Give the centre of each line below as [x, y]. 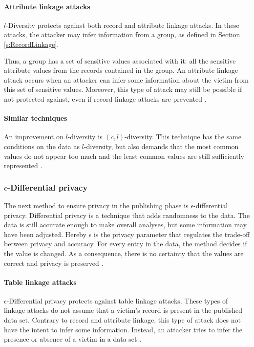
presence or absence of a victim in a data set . [73, 339]
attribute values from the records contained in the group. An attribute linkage [121, 70]
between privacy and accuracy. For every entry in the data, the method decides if [126, 244]
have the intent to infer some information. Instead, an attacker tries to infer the [123, 329]
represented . [23, 165]
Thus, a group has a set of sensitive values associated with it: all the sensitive [120, 60]
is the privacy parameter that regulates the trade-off [172, 234]
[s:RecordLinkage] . [32, 44]
